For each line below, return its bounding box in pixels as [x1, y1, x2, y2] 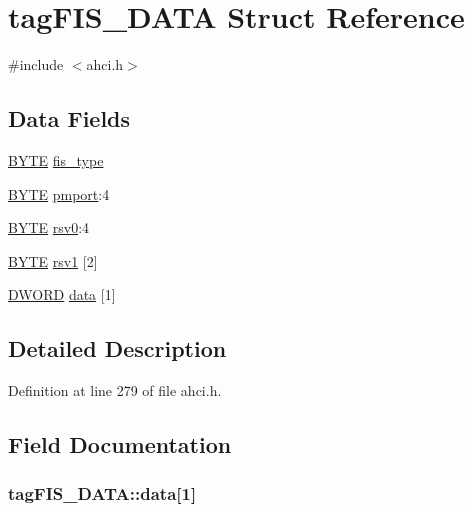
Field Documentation [8, 429, 232, 460]
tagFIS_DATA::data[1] [8, 481, 197, 506]
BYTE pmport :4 [8, 183, 110, 204]
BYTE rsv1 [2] [8, 250, 98, 271]
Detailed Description [8, 333, 227, 364]
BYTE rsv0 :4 [8, 217, 90, 238]
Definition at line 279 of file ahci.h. [8, 380, 222, 401]
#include [8, 54, 64, 75]
